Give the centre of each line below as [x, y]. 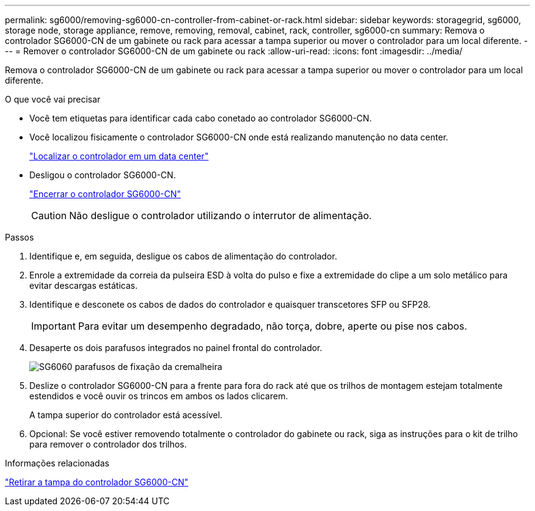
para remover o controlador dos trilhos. [108, 444]
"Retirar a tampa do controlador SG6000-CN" [97, 482]
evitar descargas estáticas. [84, 285]
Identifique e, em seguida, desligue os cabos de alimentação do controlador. [183, 256]
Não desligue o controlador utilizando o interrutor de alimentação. [220, 216]
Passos [20, 237]
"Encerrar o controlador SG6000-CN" [105, 194]
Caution [49, 216]
